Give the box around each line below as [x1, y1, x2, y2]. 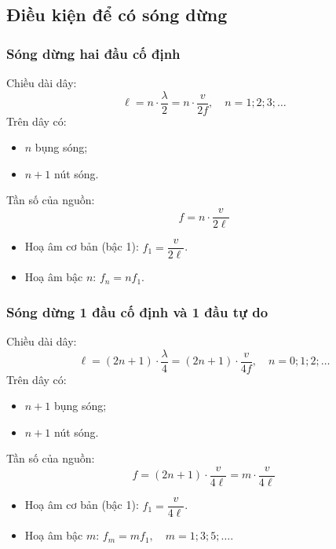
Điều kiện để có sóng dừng [6, 2, 228, 27]
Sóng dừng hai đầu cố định [6, 43, 181, 63]
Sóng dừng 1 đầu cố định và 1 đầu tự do [6, 302, 268, 321]
